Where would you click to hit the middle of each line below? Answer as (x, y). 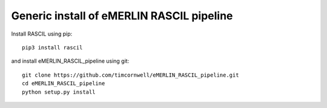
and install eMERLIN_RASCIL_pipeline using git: (70, 61)
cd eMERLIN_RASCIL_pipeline (64, 84)
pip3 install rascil (52, 47)
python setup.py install (59, 92)
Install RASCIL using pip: (42, 34)
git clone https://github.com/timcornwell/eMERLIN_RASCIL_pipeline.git (130, 75)
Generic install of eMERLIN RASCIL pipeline (122, 16)
